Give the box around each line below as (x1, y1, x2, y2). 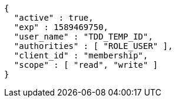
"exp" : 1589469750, (14, 22, 109, 32)
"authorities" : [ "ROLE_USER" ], (14, 41, 173, 51)
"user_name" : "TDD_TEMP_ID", (14, 32, 153, 41)
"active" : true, (14, 13, 94, 22)
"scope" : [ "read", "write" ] (14, 60, 158, 70)
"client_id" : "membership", (14, 51, 148, 60)
